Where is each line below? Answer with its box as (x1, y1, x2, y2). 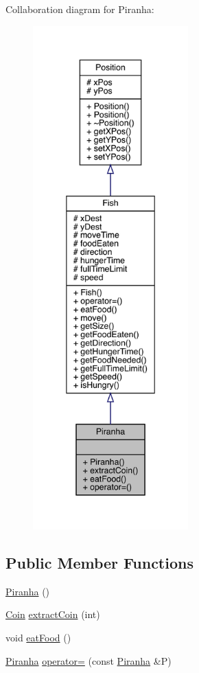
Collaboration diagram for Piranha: (5, 2, 154, 16)
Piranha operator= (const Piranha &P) (5, 653, 172, 668)
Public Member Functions (5, 551, 194, 573)
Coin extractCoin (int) (5, 607, 100, 621)
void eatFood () (5, 630, 71, 644)
